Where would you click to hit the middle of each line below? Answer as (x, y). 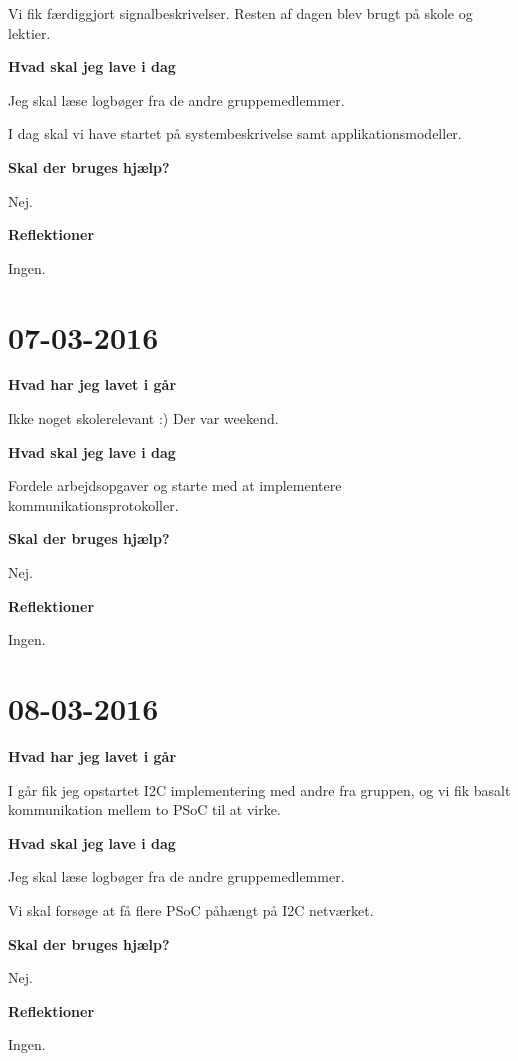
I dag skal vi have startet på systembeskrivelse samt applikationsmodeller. (235, 133)
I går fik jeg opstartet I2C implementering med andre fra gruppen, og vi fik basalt (259, 789)
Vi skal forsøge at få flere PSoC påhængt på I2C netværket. (191, 909)
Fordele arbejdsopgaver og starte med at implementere (175, 485)
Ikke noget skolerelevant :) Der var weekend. (143, 418)
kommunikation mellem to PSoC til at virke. (144, 809)
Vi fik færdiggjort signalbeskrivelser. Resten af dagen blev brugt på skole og (240, 13)
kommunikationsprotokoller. (93, 504)
